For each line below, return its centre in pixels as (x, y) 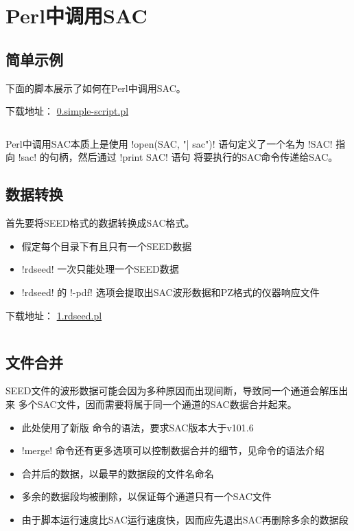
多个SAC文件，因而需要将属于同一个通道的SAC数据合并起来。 (157, 404)
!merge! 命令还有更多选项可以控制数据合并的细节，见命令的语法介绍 (173, 450)
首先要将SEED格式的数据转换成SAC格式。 (100, 223)
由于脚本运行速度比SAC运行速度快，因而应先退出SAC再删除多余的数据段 (185, 519)
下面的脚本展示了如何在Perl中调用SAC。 (96, 88)
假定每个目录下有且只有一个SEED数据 (107, 246)
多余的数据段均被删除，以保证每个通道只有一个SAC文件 (146, 496)
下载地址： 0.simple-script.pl (67, 111)
